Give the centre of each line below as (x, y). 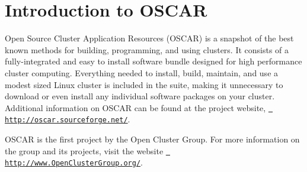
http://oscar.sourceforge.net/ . (68, 119)
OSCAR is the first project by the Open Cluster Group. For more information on (152, 139)
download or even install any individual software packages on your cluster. (140, 96)
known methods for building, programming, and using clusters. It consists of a (147, 49)
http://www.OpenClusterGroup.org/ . (74, 162)
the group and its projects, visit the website (84, 150)
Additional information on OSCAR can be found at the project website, (135, 107)
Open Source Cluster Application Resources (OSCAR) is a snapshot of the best (149, 38)
